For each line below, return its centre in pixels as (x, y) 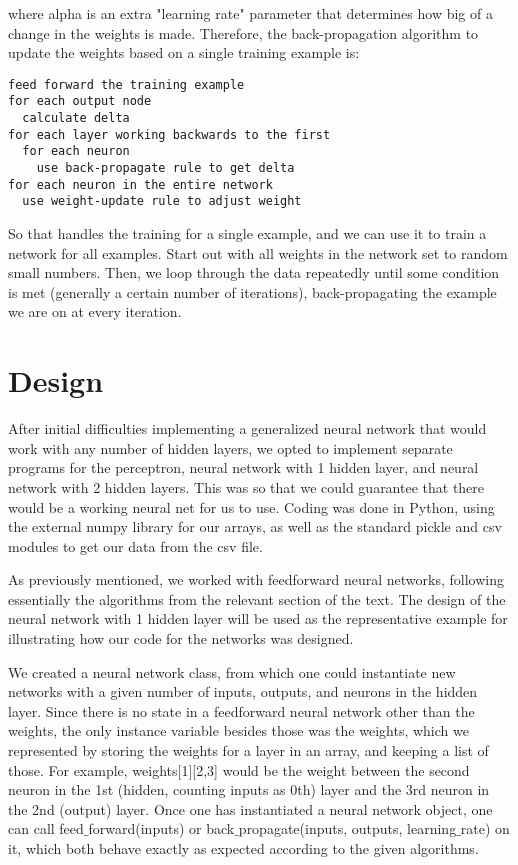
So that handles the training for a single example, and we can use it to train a (247, 233)
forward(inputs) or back (161, 828)
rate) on (485, 828)
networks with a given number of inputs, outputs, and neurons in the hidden (243, 691)
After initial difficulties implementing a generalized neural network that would (247, 428)
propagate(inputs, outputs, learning (347, 828)
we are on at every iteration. (95, 311)
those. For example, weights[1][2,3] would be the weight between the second (239, 769)
